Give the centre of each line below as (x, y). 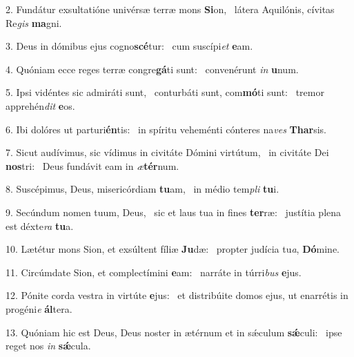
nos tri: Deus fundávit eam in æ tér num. (92, 165)
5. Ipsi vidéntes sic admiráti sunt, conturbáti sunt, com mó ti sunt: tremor (165, 92)
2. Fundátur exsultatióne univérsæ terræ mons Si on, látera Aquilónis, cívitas (170, 9)
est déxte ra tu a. (40, 225)
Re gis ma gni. (34, 22)
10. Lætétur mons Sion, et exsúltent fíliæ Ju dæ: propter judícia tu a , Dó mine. (173, 249)
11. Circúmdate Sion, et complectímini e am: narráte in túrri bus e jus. (154, 272)
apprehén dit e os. (40, 105)
